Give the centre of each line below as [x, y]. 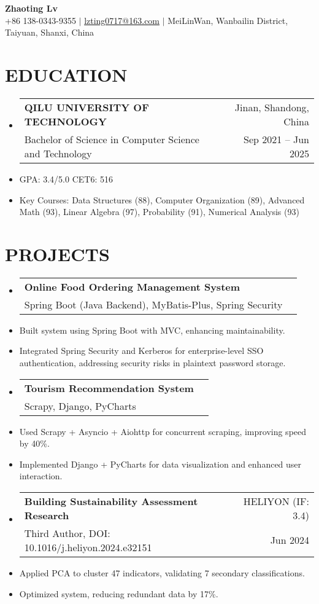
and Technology [58, 153]
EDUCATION [66, 74]
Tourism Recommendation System [109, 388]
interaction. [41, 476]
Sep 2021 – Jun [276, 139]
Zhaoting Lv [31, 8]
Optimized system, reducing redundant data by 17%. [119, 593]
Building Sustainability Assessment [111, 501]
